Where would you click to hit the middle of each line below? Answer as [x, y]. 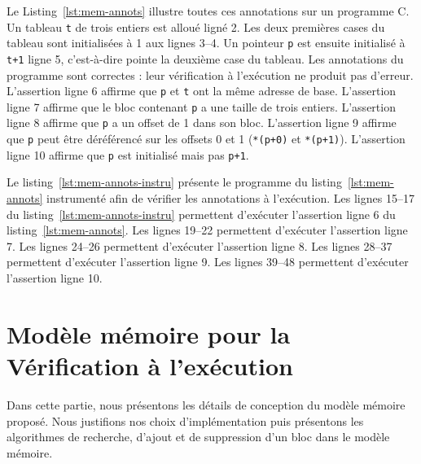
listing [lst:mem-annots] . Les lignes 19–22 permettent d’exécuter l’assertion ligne [207, 230]
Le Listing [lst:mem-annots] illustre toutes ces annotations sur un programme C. [208, 11]
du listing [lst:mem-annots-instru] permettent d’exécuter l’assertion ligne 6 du [201, 214]
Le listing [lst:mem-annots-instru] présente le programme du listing [174, 182]
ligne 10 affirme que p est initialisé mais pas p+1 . [128, 154]
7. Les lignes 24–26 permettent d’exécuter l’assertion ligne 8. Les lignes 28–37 [200, 245]
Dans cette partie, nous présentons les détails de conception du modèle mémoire [206, 404]
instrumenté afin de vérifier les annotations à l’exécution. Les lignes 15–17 [230, 198]
